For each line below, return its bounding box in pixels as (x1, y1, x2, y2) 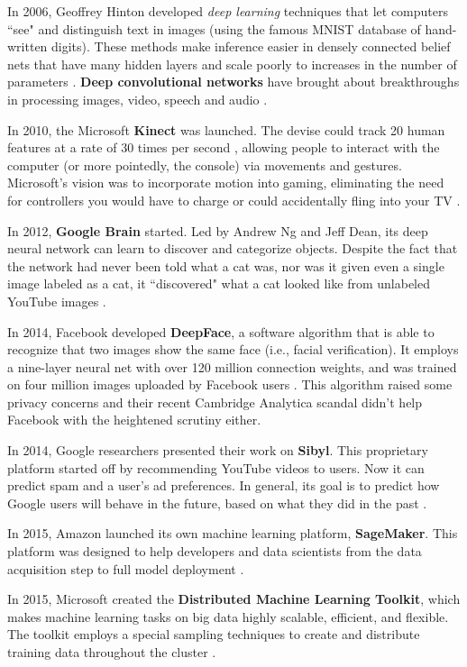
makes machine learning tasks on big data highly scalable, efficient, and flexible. (7, 607, 449, 626)
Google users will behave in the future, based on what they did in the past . (7, 493, 427, 512)
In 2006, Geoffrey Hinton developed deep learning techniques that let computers (7, 2, 448, 20)
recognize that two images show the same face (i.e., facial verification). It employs (7, 340, 459, 359)
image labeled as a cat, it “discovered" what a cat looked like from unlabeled (7, 274, 430, 293)
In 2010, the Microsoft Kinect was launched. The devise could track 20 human (7, 120, 445, 139)
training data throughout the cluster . (7, 643, 216, 661)
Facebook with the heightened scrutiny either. (7, 410, 261, 429)
